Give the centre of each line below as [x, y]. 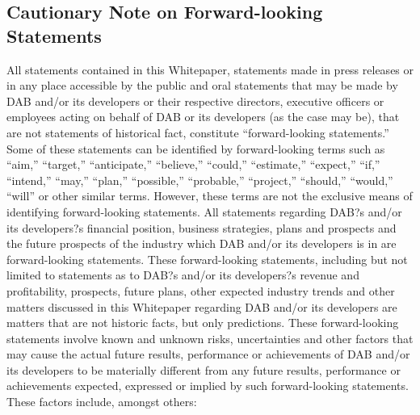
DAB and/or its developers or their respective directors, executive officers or [195, 101]
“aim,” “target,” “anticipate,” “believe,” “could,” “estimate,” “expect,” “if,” [193, 164]
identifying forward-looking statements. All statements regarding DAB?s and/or [204, 211]
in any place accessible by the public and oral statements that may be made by [202, 85]
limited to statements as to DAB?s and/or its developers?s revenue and [183, 275]
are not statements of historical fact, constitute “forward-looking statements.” [198, 132]
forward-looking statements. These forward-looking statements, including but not [207, 259]
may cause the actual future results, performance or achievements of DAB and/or [208, 354]
